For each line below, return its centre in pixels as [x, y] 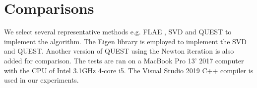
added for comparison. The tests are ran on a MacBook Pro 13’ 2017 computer [124, 60]
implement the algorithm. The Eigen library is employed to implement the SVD [126, 41]
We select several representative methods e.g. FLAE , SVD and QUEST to [118, 32]
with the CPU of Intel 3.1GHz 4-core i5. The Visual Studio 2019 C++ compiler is [129, 70]
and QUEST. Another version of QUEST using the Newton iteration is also [119, 51]
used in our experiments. [41, 80]
